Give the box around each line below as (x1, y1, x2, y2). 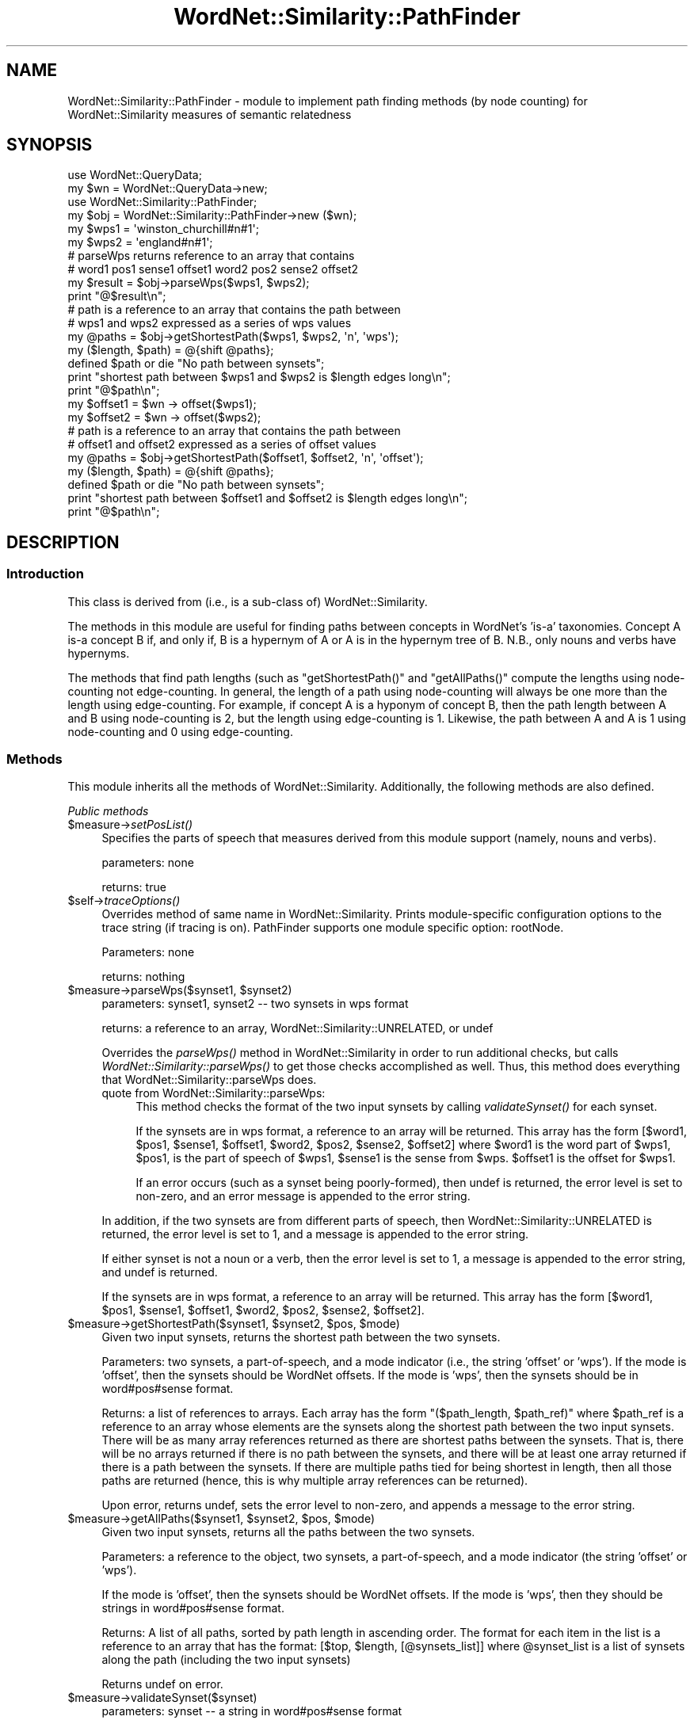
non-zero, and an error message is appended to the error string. (135, 1189, 471, 1203)
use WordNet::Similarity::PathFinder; (67, 195, 257, 209)
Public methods (67, 804, 149, 818)
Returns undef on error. (101, 1677, 223, 1692)
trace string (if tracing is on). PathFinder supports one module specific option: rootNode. (101, 921, 564, 935)
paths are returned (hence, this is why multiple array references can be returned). (101, 1474, 528, 1488)
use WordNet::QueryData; (67, 168, 202, 182)
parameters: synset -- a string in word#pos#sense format (101, 1704, 402, 1718)
